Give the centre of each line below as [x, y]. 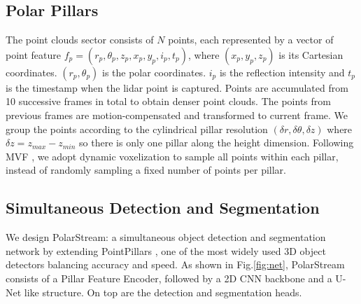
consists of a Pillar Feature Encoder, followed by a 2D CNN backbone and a [169, 278]
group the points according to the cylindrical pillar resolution [137, 129]
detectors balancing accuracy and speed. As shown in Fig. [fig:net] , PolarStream [175, 264]
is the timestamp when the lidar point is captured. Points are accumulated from [177, 87]
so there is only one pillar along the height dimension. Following [217, 143]
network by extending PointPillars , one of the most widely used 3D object [166, 250]
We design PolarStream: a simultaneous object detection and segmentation [166, 237]
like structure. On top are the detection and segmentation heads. [163, 292]
